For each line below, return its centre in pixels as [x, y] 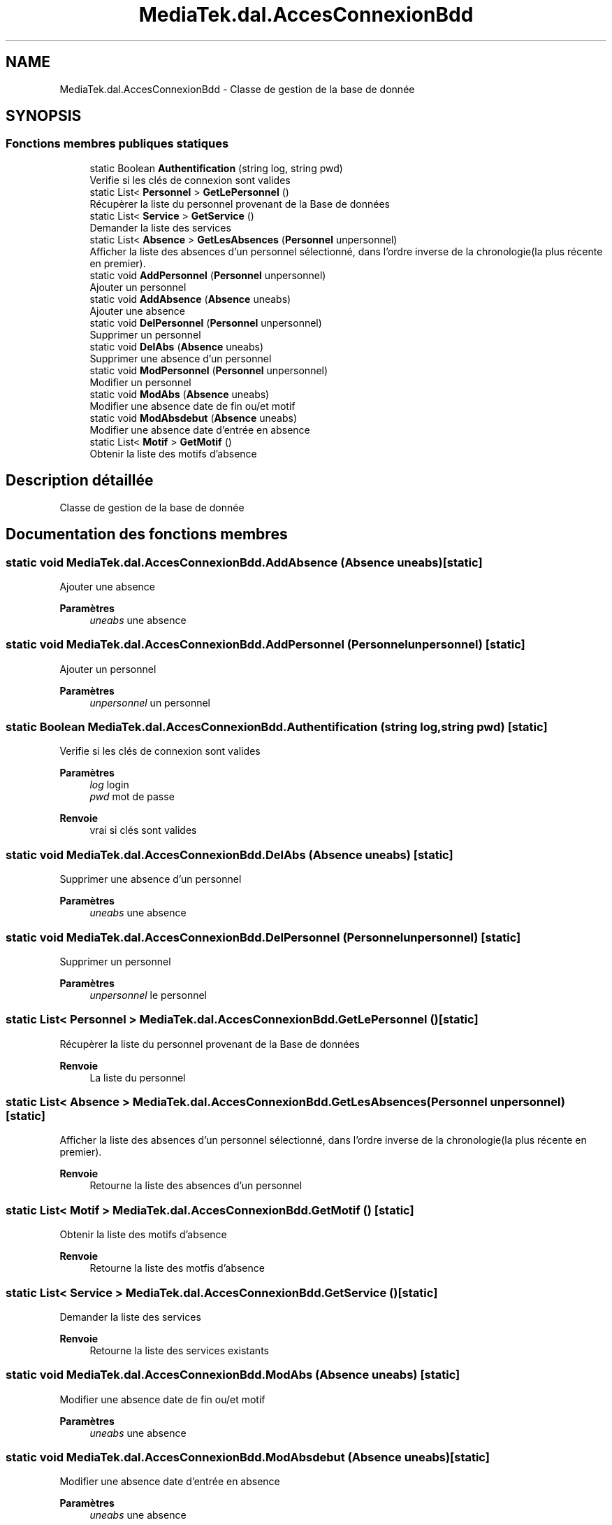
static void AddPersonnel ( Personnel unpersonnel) [208, 275]
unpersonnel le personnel [148, 995]
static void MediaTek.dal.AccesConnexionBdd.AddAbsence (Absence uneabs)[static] [244, 562]
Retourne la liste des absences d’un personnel [196, 1186]
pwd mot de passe [132, 797]
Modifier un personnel [140, 382]
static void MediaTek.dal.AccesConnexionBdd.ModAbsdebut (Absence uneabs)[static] [248, 1457]
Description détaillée [80, 481]
